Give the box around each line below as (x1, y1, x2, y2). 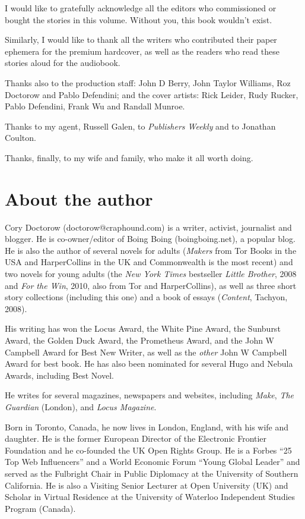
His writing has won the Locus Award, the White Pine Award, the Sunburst (5, 322, 281, 335)
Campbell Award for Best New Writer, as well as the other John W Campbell (5, 345, 287, 358)
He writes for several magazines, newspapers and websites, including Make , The (5, 389, 294, 401)
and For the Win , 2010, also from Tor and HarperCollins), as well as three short (5, 279, 297, 291)
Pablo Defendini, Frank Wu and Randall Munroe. (5, 100, 185, 112)
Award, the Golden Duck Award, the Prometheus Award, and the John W (5, 334, 275, 346)
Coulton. (5, 131, 36, 144)
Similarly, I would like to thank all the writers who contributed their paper (5, 33, 277, 46)
